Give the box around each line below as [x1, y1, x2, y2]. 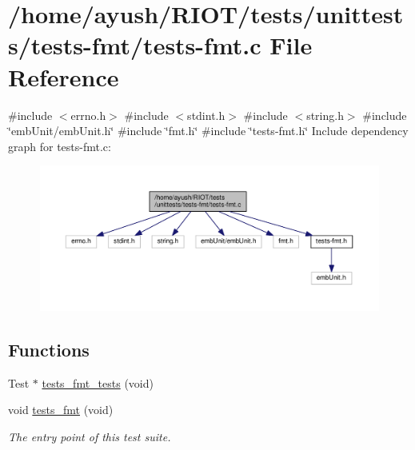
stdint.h [187, 106, 225, 123]
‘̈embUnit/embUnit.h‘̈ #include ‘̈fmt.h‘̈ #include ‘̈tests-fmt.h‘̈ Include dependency [8, 122, 409, 139]
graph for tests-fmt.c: [8, 137, 111, 154]
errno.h [70, 106, 106, 123]
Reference [8, 60, 119, 93]
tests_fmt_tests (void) [42, 374, 154, 391]
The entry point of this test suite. [8, 428, 171, 445]
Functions [8, 337, 90, 362]
